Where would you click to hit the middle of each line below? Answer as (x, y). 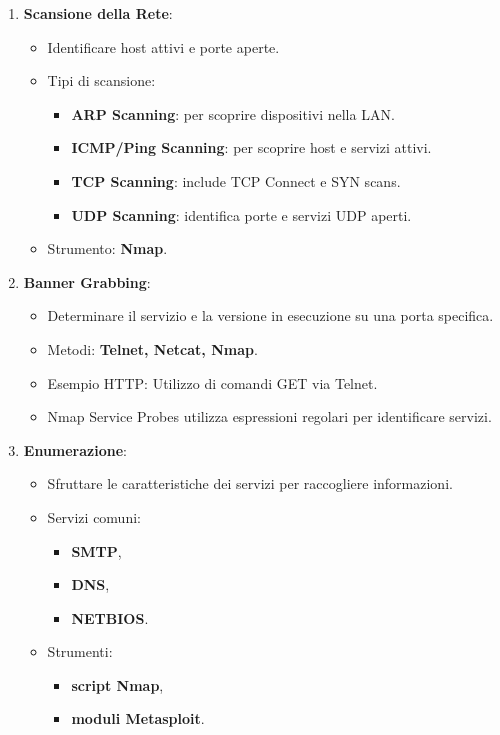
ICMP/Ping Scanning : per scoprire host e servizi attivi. (251, 147)
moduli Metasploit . (138, 718)
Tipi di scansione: (101, 80)
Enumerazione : (75, 449)
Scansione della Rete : (98, 13)
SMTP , (96, 550)
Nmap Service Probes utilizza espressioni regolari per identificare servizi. (269, 416)
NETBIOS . (110, 617)
